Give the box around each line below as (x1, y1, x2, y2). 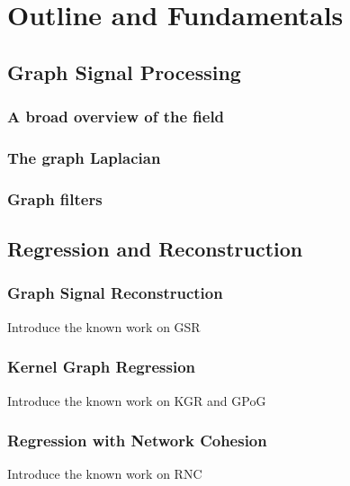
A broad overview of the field (7, 105, 225, 128)
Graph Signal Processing (7, 58, 241, 85)
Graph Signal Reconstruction (7, 282, 223, 304)
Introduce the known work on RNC (7, 464, 202, 483)
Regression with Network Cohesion (7, 429, 267, 452)
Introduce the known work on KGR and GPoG (7, 391, 266, 409)
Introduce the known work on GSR (7, 317, 201, 336)
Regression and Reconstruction (7, 235, 303, 263)
